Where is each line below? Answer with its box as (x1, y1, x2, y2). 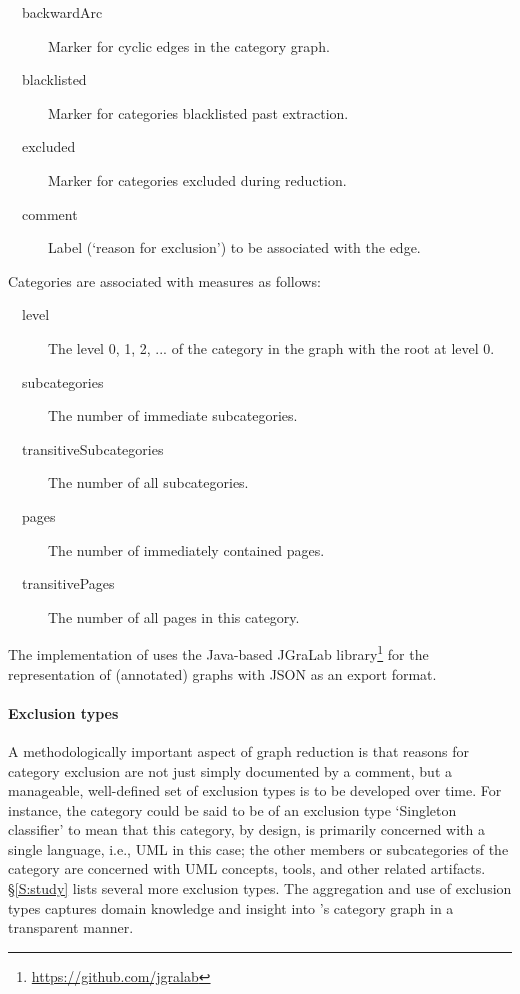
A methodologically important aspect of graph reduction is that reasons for (8, 740, 469, 761)
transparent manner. (8, 917, 134, 938)
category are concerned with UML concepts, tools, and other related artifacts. (8, 858, 486, 879)
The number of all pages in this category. (48, 606, 300, 627)
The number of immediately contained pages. (48, 539, 325, 560)
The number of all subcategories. (48, 472, 249, 493)
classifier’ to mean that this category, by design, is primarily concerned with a (8, 819, 485, 840)
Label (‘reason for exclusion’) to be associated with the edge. (48, 237, 421, 258)
